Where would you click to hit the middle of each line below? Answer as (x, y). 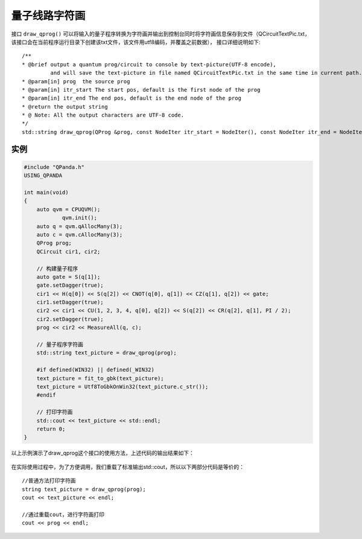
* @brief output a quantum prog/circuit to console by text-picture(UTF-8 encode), (149, 64)
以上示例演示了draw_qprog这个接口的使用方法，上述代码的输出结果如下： (103, 453)
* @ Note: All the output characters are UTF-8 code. (103, 115)
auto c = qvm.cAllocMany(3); (80, 234)
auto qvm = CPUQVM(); (68, 209)
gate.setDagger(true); (70, 285)
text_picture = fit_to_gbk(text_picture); (100, 378)
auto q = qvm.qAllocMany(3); (80, 226)
